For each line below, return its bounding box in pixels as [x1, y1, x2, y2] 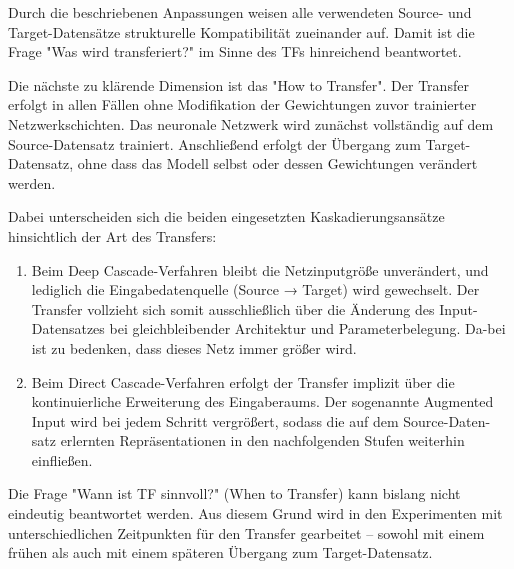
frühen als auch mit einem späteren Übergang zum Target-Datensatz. [8, 542, 433, 563]
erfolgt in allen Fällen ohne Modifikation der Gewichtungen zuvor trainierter [8, 94, 477, 115]
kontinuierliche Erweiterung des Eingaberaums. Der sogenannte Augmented [31, 391, 494, 412]
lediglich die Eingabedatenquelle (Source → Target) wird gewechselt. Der [31, 279, 480, 300]
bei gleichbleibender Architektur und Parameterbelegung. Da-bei [109, 318, 506, 339]
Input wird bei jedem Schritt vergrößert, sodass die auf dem [31, 410, 399, 431]
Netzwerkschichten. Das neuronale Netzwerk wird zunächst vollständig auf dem [8, 113, 494, 134]
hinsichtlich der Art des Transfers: [8, 225, 217, 246]
